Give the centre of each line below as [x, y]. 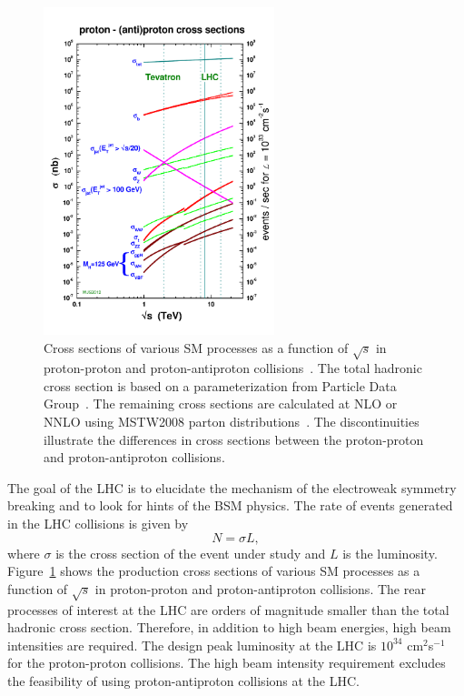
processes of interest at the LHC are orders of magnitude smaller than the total [228, 609]
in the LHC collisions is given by [98, 524]
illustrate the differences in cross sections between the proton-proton [234, 439]
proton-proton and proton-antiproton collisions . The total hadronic [233, 368]
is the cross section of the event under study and [191, 553]
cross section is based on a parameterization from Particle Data [220, 385]
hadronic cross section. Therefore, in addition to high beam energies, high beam [229, 627]
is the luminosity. [390, 553]
